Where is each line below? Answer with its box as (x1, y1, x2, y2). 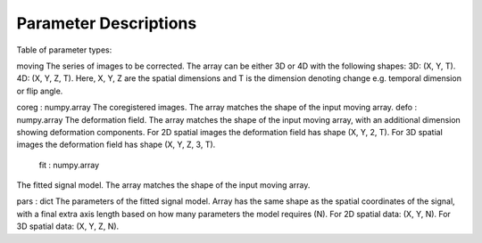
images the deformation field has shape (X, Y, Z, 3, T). (16, 139, 216, 150)
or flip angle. (16, 85, 63, 96)
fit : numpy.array (38, 159, 100, 170)
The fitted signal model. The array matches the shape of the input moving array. (16, 180, 311, 190)
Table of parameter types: (16, 45, 112, 55)
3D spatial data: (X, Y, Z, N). (16, 221, 120, 231)
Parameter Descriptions (16, 13, 197, 33)
